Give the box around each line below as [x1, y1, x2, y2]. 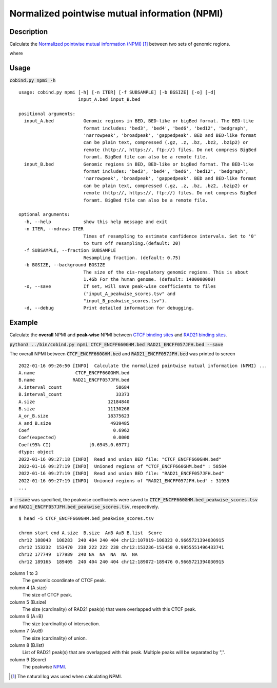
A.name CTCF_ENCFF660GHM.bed [18, 370, 130, 375]
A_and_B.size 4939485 [18, 420, 130, 426]
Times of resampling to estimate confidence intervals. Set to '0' [83, 233, 256, 239]
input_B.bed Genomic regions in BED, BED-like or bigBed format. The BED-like [24, 161, 254, 167]
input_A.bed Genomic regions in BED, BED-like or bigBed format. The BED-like [24, 118, 254, 124]
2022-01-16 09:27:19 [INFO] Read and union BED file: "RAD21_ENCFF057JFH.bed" [18, 470, 224, 477]
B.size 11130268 [18, 406, 130, 411]
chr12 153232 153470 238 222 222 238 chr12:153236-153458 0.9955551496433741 [18, 544, 224, 550]
